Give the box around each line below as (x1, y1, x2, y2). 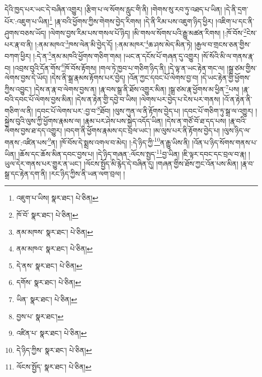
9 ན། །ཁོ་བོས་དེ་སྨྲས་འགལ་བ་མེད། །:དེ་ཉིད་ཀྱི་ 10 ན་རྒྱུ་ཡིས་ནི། (48, 135, 190, 147)
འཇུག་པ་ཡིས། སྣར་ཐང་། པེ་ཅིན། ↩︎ (16, 193, 99, 203)
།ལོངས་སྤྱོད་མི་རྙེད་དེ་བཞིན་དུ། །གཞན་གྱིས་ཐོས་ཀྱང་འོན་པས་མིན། (83, 158, 238, 169)
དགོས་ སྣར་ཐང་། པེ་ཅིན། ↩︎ (16, 277, 81, 288)
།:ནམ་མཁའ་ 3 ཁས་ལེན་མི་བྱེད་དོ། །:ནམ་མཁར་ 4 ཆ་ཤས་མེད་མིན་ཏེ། (35, 38, 193, 49)
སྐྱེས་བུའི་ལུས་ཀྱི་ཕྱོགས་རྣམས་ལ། (5, 115, 81, 126)
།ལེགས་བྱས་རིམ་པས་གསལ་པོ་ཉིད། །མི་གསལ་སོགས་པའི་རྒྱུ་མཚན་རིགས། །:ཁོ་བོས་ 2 (48, 26, 247, 38)
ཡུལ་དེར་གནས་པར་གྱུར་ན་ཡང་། (5, 158, 82, 169)
